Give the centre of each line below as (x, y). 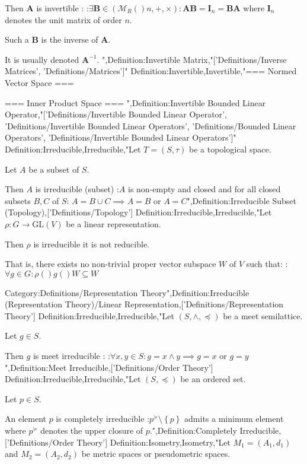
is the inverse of (70, 39)
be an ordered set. (213, 379)
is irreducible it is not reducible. (91, 244)
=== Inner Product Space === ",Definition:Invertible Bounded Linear (135, 102)
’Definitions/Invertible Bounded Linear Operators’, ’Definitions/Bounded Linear (151, 125)
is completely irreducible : (103, 419)
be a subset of (54, 169)
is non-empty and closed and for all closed (204, 189)
